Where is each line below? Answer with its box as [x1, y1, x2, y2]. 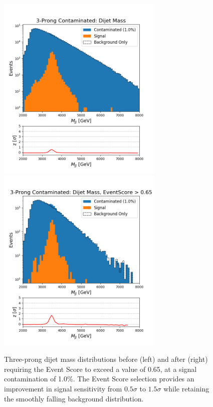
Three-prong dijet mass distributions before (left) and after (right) [4, 354, 208, 364]
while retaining [163, 383, 209, 393]
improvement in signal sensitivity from [4, 383, 122, 393]
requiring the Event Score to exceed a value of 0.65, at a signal [4, 363, 197, 374]
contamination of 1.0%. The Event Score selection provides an [4, 373, 194, 384]
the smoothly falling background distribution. [4, 393, 144, 403]
